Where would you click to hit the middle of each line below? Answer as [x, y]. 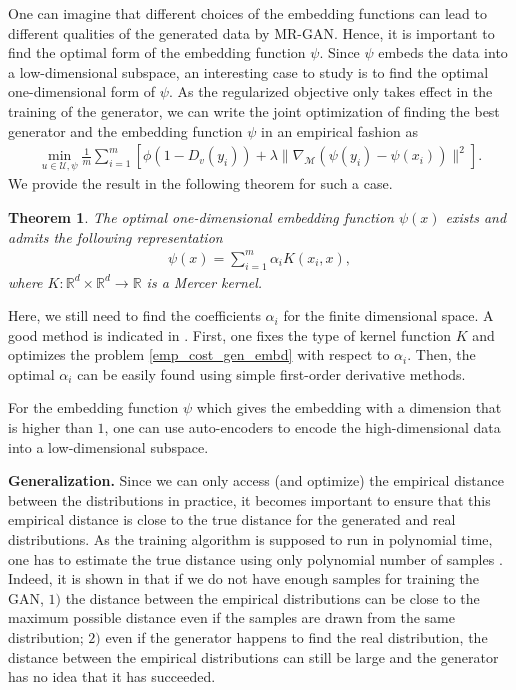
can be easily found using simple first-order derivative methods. [271, 373]
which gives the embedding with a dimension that [349, 407]
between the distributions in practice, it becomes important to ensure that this [249, 499]
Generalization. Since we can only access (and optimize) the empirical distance [256, 480]
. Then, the [441, 354]
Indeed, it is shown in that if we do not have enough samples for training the [243, 578]
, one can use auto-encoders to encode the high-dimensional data [302, 427]
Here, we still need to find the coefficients [134, 315]
